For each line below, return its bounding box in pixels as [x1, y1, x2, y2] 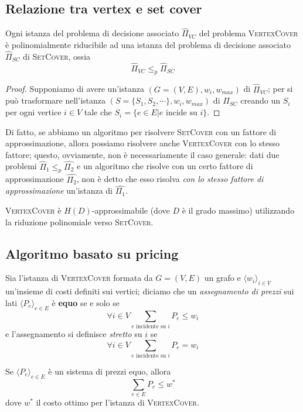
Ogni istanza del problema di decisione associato [5, 27, 179, 39]
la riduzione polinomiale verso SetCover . [5, 215, 154, 228]
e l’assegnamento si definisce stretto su [5, 327, 142, 339]
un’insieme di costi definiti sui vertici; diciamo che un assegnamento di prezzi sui [5, 285, 294, 297]
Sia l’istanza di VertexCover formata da [5, 272, 153, 284]
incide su [165, 109, 198, 118]
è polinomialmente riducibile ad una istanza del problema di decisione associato [5, 39, 291, 51]
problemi [5, 160, 37, 172]
